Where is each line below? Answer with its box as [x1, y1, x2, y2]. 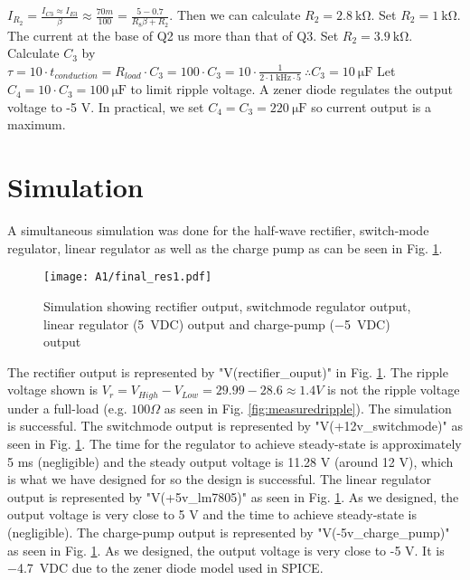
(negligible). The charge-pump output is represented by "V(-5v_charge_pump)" [7, 522, 450, 541]
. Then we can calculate [169, 5, 301, 24]
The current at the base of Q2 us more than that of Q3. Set [7, 25, 339, 44]
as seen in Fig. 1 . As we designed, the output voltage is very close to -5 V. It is [7, 540, 445, 559]
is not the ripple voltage [327, 380, 460, 399]
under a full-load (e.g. [7, 398, 127, 417]
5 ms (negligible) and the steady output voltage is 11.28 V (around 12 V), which [7, 452, 454, 471]
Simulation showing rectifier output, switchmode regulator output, [43, 296, 411, 315]
